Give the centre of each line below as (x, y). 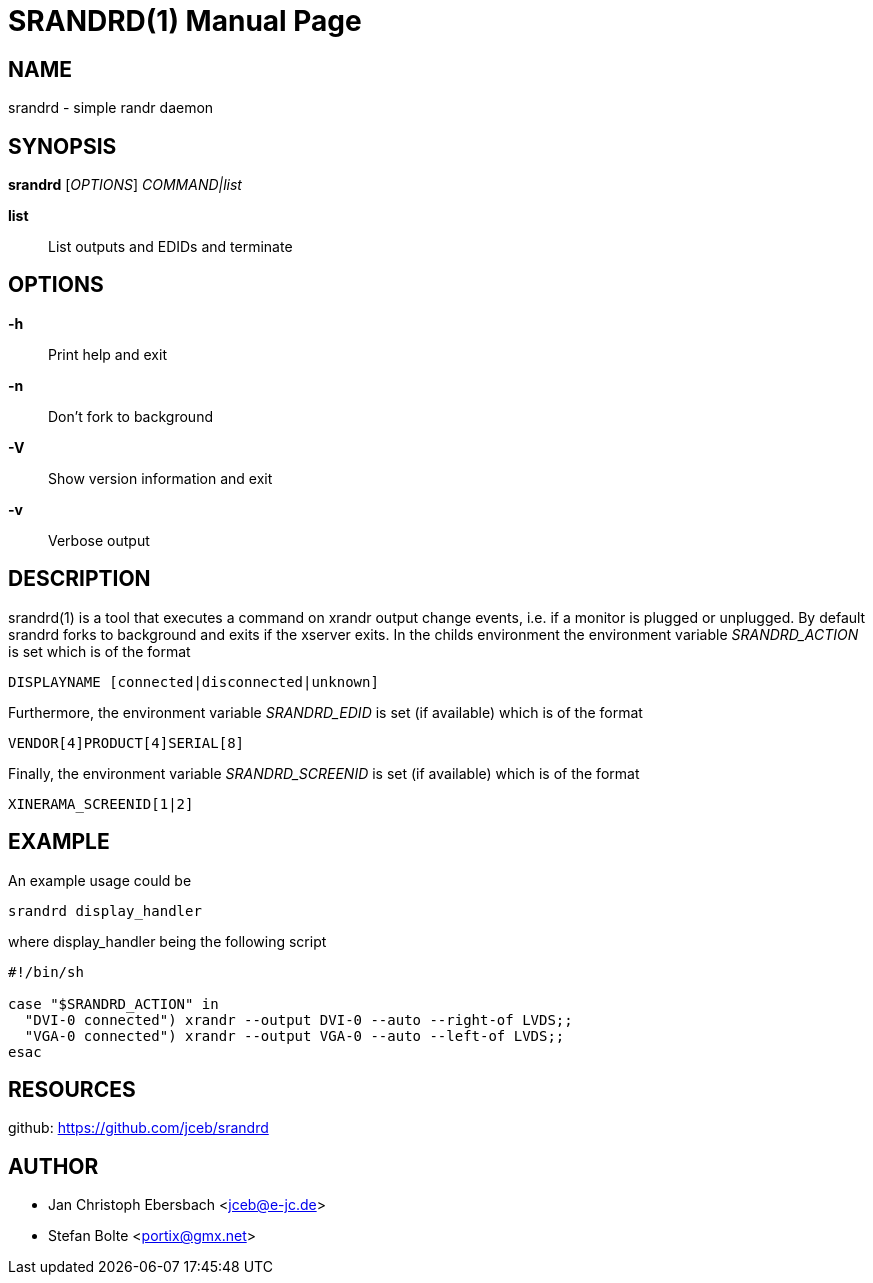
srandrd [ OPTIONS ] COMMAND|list (125, 185)
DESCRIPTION (79, 579)
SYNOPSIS (62, 146)
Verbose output (99, 540)
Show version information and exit (160, 478)
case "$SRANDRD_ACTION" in (113, 1003)
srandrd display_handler (105, 910)
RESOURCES (72, 1089)
